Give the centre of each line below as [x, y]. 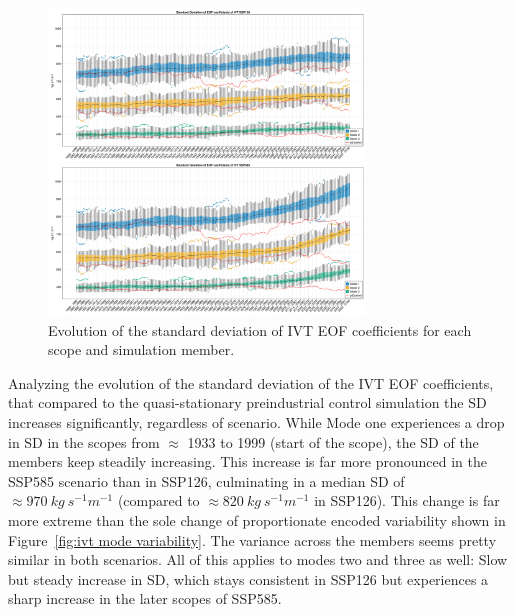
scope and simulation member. [141, 349]
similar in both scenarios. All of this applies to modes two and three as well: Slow [258, 559]
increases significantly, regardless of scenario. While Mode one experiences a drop [256, 422]
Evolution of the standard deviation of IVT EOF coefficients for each [260, 329]
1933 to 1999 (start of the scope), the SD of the [333, 441]
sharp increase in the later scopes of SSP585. [145, 598]
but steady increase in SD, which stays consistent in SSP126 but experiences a [248, 578]
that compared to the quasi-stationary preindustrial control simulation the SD [247, 402]
